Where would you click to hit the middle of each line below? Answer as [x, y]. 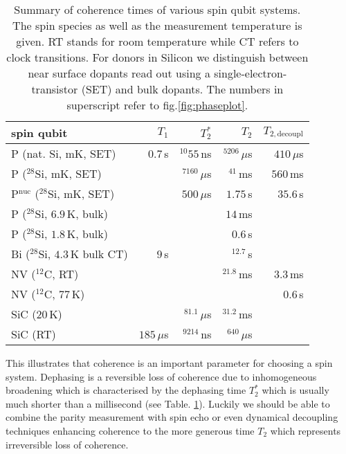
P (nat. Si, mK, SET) [64, 153]
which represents [306, 430]
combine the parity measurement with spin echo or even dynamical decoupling [172, 417]
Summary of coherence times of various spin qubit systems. [157, 9]
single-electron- [251, 73]
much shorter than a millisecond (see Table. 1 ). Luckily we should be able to [168, 403]
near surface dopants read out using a [119, 73]
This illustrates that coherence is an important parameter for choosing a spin [169, 363]
